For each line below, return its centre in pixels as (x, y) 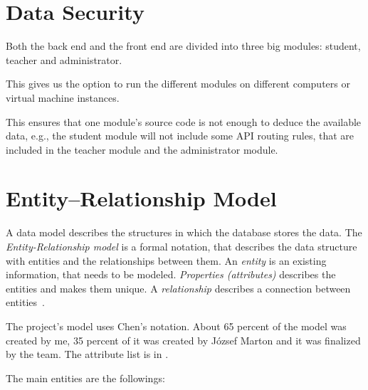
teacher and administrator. (64, 59)
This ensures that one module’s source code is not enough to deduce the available (184, 121)
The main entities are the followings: (85, 378)
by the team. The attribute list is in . (87, 354)
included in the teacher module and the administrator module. (142, 149)
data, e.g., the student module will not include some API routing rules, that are (180, 136)
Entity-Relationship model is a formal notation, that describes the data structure (182, 246)
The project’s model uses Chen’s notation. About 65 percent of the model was (176, 326)
